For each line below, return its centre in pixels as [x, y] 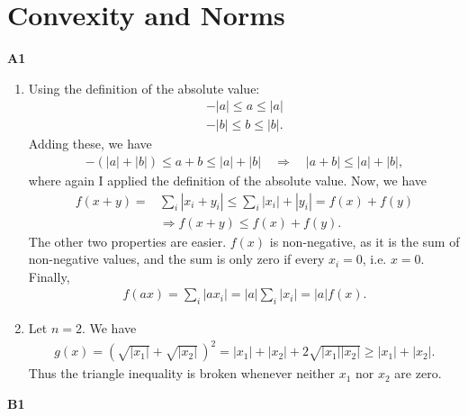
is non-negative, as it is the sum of [364, 241]
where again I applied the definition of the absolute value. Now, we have [228, 180]
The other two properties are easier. [127, 241]
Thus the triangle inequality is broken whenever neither [182, 373]
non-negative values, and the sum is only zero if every [176, 259]
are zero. [418, 373]
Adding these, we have [90, 144]
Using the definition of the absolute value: [144, 88]
